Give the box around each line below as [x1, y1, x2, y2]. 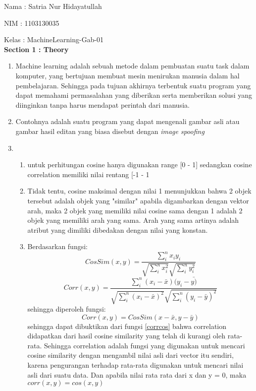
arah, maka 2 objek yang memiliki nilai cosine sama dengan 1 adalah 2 [27, 205, 243, 215]
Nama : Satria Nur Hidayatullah [4, 1, 102, 11]
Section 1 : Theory [4, 44, 69, 54]
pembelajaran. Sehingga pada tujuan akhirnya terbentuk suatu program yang [15, 80, 251, 90]
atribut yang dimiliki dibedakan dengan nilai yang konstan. [27, 224, 208, 235]
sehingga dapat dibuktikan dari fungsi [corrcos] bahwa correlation [27, 321, 227, 331]
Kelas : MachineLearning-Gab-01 [4, 34, 104, 45]
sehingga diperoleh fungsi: [27, 304, 106, 314]
